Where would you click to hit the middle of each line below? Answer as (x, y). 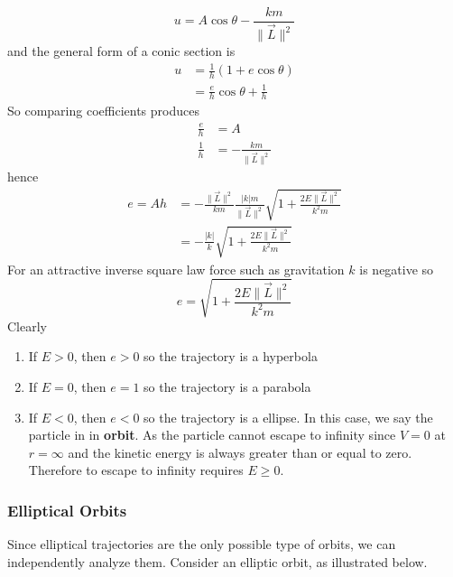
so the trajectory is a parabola (227, 386)
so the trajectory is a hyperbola (231, 356)
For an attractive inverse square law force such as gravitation (176, 269)
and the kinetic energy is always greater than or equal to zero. (240, 452)
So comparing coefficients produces (103, 111)
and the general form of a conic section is (121, 51)
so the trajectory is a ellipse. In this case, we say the (288, 417)
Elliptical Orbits (67, 510)
